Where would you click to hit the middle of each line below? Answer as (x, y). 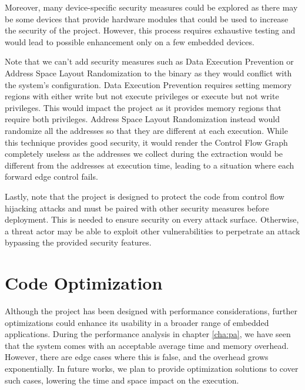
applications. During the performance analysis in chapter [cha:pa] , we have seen (148, 334)
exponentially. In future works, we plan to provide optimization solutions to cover (152, 368)
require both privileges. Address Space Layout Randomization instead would (142, 119)
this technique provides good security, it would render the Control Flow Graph (146, 142)
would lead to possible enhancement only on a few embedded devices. (130, 41)
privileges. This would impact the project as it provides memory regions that (143, 107)
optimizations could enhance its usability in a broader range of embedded (137, 322)
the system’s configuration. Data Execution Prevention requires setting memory (148, 84)
